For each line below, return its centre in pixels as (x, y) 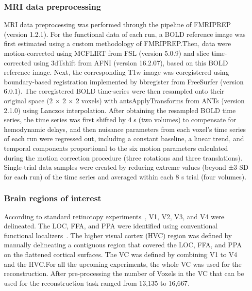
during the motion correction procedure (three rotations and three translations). (123, 157)
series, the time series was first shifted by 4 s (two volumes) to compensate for (120, 120)
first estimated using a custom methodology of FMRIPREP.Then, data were (118, 43)
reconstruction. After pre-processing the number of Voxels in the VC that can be (124, 273)
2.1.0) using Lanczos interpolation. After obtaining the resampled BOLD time (120, 110)
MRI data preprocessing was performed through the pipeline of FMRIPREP (118, 24)
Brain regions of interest (53, 198)
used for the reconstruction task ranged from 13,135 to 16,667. (97, 283)
